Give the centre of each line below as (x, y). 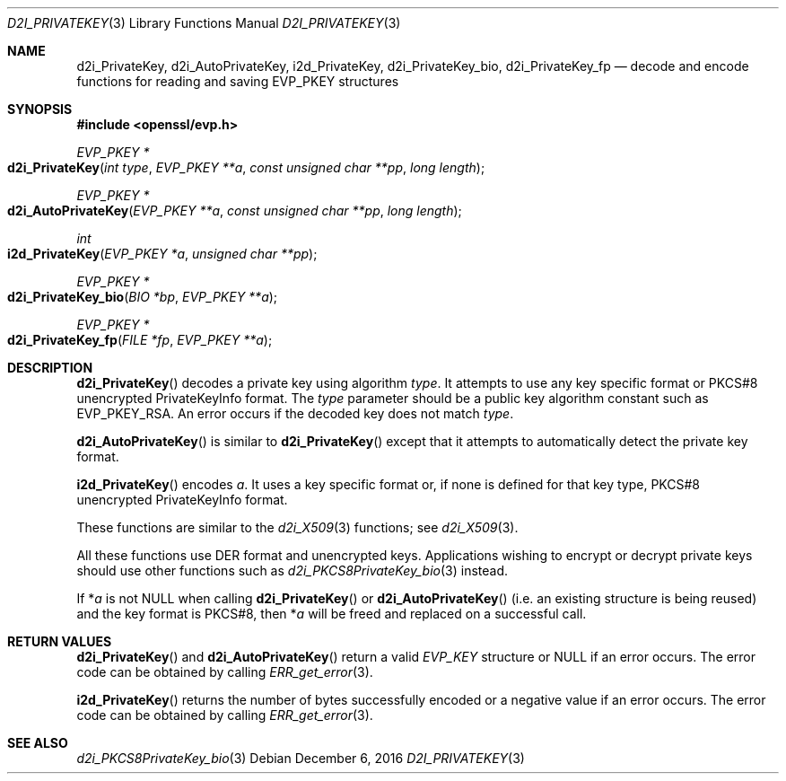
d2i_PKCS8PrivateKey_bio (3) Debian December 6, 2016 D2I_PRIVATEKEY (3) (301, 758)
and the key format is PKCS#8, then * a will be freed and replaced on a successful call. (332, 614)
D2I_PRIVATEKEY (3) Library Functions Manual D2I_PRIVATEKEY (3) (204, 23)
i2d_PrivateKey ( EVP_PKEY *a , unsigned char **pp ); (162, 254)
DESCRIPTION (50, 368)
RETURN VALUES (60, 641)
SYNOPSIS (40, 109)
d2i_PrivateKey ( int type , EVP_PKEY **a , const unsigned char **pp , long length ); (246, 167)
